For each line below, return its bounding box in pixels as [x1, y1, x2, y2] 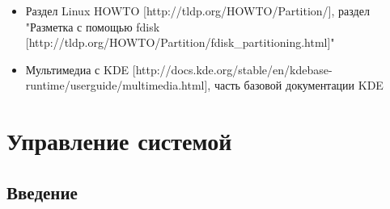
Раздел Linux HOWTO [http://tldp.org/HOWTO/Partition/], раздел [25, 2, 370, 19]
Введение [6, 179, 78, 204]
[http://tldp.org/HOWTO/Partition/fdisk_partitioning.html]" [25, 34, 335, 51]
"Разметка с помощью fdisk [25, 18, 160, 35]
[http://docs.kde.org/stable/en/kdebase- [132, 61, 333, 77]
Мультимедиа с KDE [25, 61, 129, 77]
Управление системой [6, 124, 232, 157]
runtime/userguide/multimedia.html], [25, 77, 211, 94]
